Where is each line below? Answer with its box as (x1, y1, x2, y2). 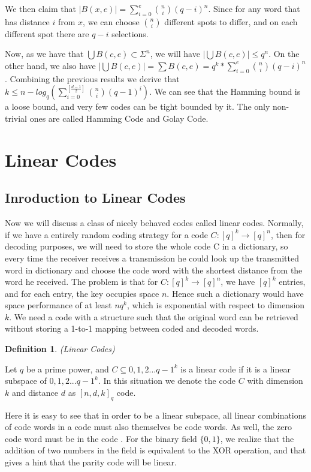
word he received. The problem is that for (5, 275, 158, 288)
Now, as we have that (5, 47, 84, 60)
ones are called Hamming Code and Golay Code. (29, 112, 209, 124)
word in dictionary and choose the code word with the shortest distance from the (5, 263, 303, 276)
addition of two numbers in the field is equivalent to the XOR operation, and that (5, 444, 306, 456)
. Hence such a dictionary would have (167, 287, 304, 299)
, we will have (150, 47, 200, 60)
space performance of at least (5, 299, 112, 311)
